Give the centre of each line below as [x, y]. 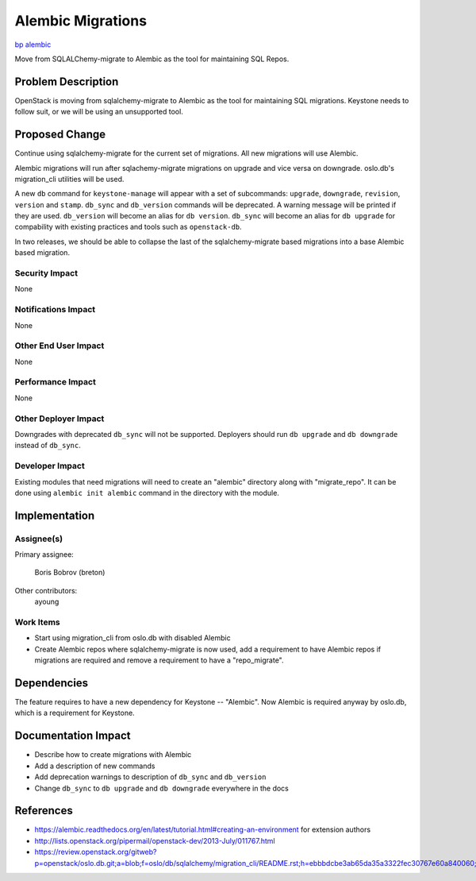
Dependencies [52, 683]
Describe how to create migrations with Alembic [113, 755]
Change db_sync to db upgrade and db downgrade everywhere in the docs [161, 788]
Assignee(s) [39, 539]
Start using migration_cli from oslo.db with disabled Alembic [132, 638]
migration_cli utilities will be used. [69, 179]
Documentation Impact [73, 736]
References [44, 811]
